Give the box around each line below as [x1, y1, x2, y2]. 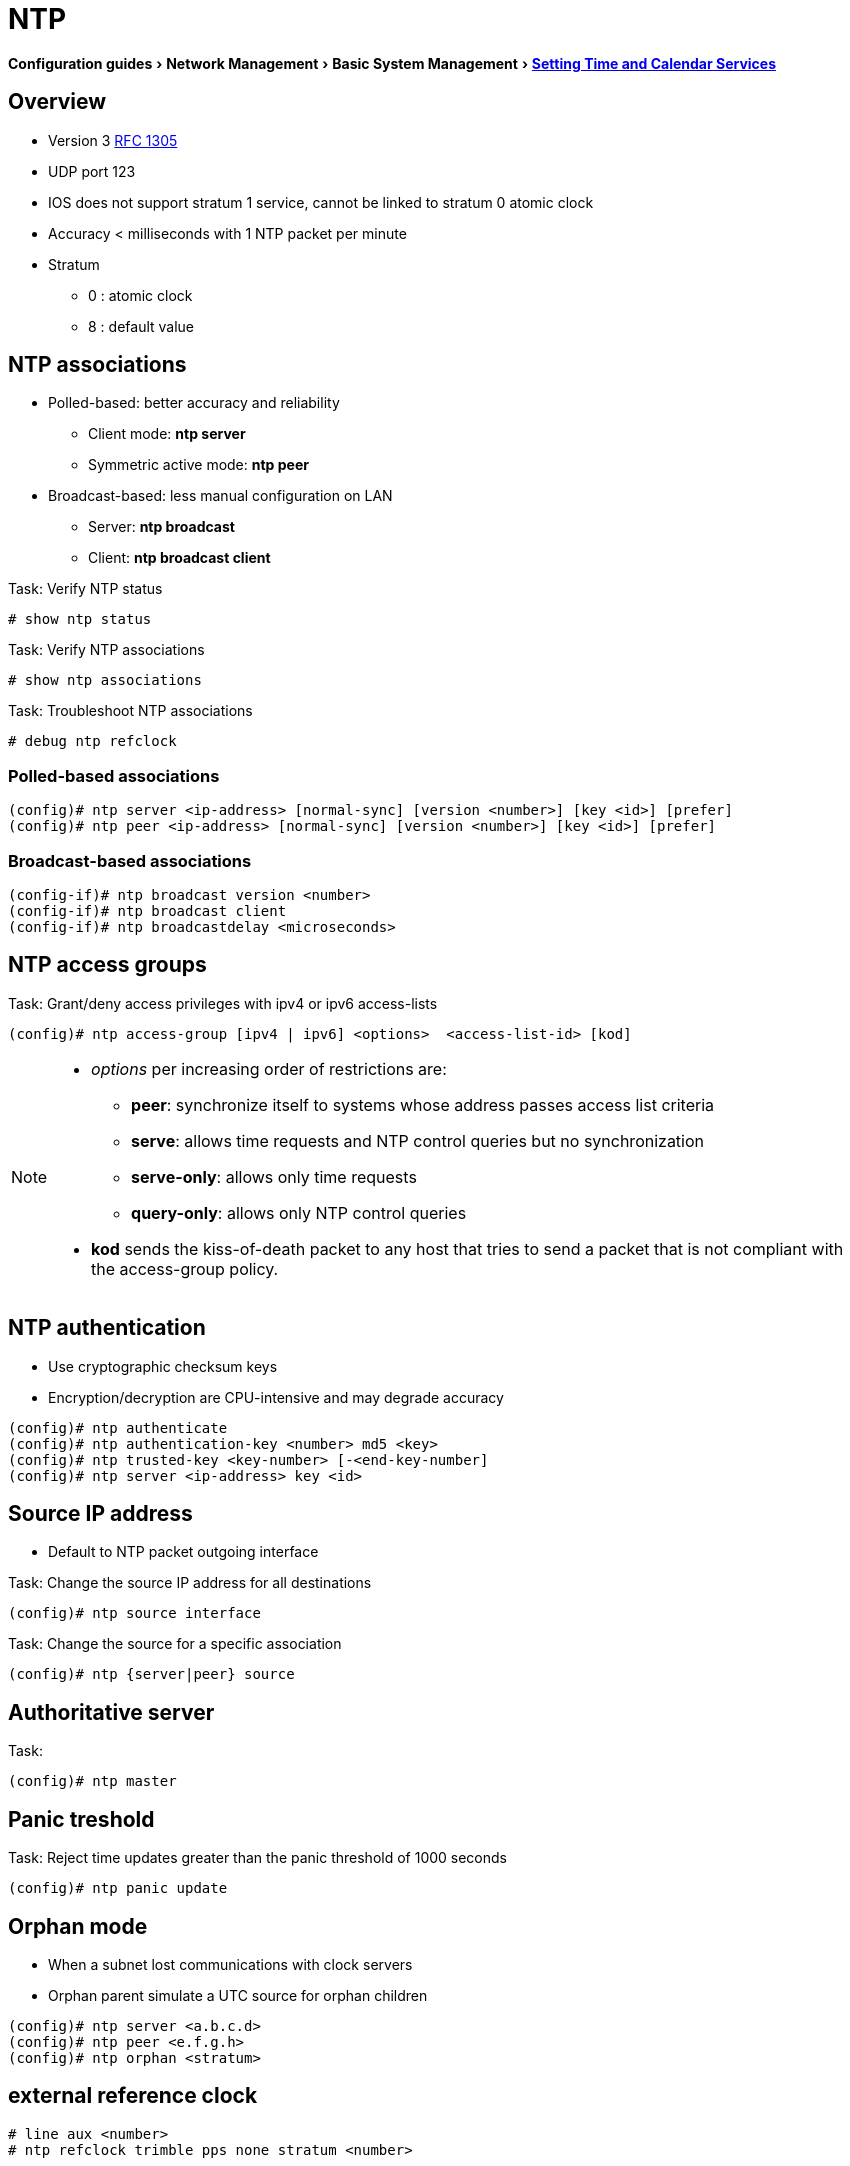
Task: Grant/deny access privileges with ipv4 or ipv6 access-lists [8, 994, 438, 1012]
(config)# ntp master [8, 1773, 177, 1790]
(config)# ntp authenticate [8, 1419, 228, 1436]
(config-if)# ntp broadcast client [8, 902, 287, 919]
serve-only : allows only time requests [131, 1166, 417, 1187]
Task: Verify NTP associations [8, 641, 205, 659]
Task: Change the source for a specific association [8, 1635, 342, 1653]
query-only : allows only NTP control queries [131, 1202, 467, 1223]
